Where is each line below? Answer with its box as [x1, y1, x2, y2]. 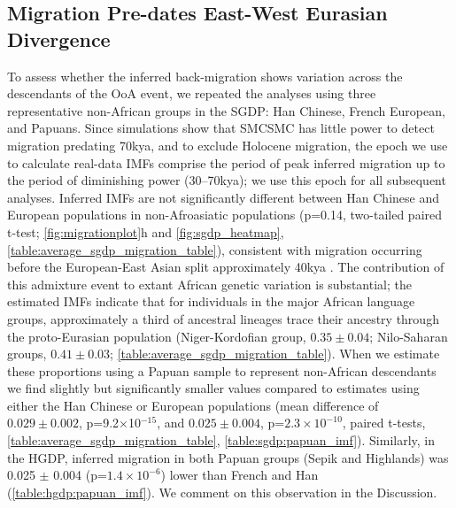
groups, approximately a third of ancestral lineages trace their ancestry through [7, 309, 439, 327]
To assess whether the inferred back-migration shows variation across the [7, 66, 403, 85]
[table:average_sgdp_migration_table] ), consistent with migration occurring [7, 240, 422, 258]
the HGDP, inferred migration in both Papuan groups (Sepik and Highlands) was [7, 448, 449, 466]
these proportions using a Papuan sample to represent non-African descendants [7, 361, 437, 380]
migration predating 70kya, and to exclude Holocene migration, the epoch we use [7, 135, 448, 154]
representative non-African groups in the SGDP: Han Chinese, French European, [7, 101, 445, 119]
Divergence [7, 25, 111, 52]
